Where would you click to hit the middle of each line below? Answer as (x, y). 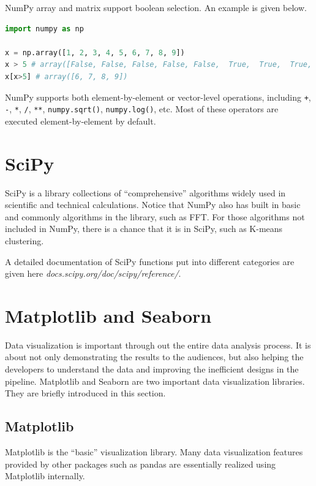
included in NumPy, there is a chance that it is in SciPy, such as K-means (144, 229)
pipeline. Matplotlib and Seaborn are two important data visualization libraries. (155, 381)
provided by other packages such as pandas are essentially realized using (141, 464)
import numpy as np (44, 29)
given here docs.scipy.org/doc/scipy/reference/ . (93, 273)
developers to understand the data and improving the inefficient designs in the (152, 369)
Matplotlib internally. (45, 476)
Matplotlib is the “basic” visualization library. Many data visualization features (154, 452)
